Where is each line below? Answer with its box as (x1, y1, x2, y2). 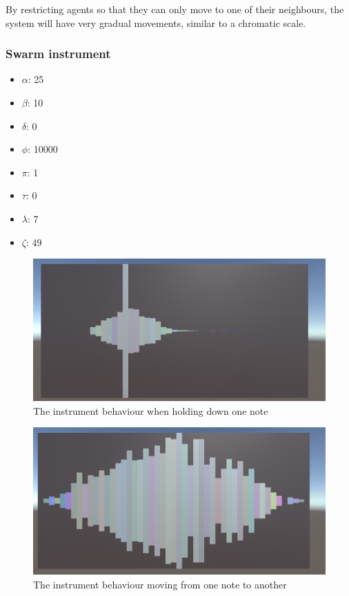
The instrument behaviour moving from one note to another (33, 577, 287, 591)
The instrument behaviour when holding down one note (33, 403, 268, 418)
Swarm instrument (6, 45, 111, 62)
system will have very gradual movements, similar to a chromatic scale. (6, 15, 306, 30)
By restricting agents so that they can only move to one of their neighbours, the (6, 2, 344, 16)
